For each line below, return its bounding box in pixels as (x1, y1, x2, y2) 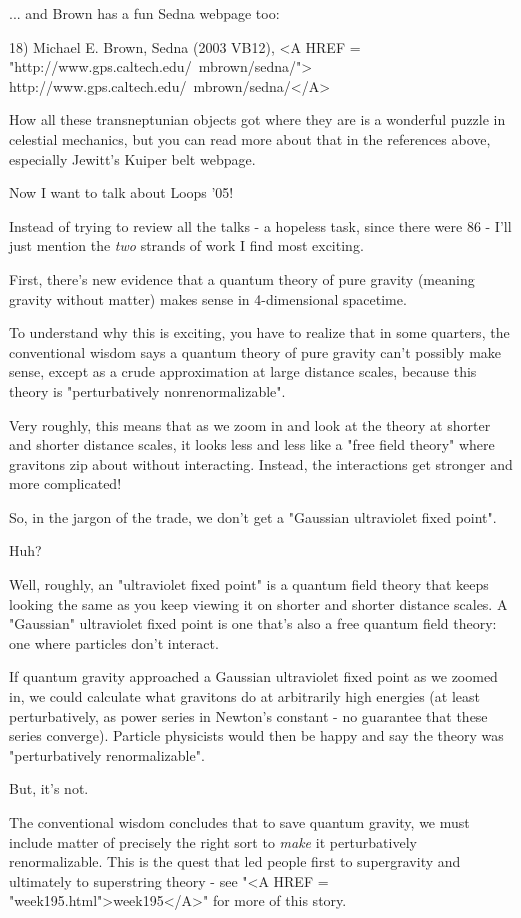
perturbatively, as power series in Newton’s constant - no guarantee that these (9, 705, 488, 726)
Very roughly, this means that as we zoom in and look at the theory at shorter (9, 414, 491, 435)
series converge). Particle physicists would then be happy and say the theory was (9, 725, 504, 746)
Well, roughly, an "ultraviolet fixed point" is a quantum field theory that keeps (9, 574, 489, 595)
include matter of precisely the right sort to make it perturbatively (9, 831, 417, 852)
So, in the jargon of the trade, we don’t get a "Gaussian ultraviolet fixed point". (9, 506, 497, 527)
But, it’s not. (9, 778, 89, 799)
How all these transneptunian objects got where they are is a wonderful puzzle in (9, 109, 506, 130)
